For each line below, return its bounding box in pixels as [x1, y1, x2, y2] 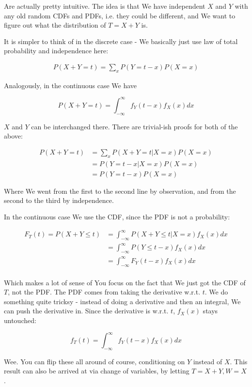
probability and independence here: [4, 46, 109, 56]
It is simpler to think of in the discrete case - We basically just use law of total [4, 36, 238, 46]
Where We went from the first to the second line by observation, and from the [4, 186, 236, 196]
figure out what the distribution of [4, 20, 106, 30]
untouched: [4, 315, 36, 325]
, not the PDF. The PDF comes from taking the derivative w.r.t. [8, 287, 201, 297]
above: [4, 131, 23, 141]
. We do [205, 287, 228, 297]
